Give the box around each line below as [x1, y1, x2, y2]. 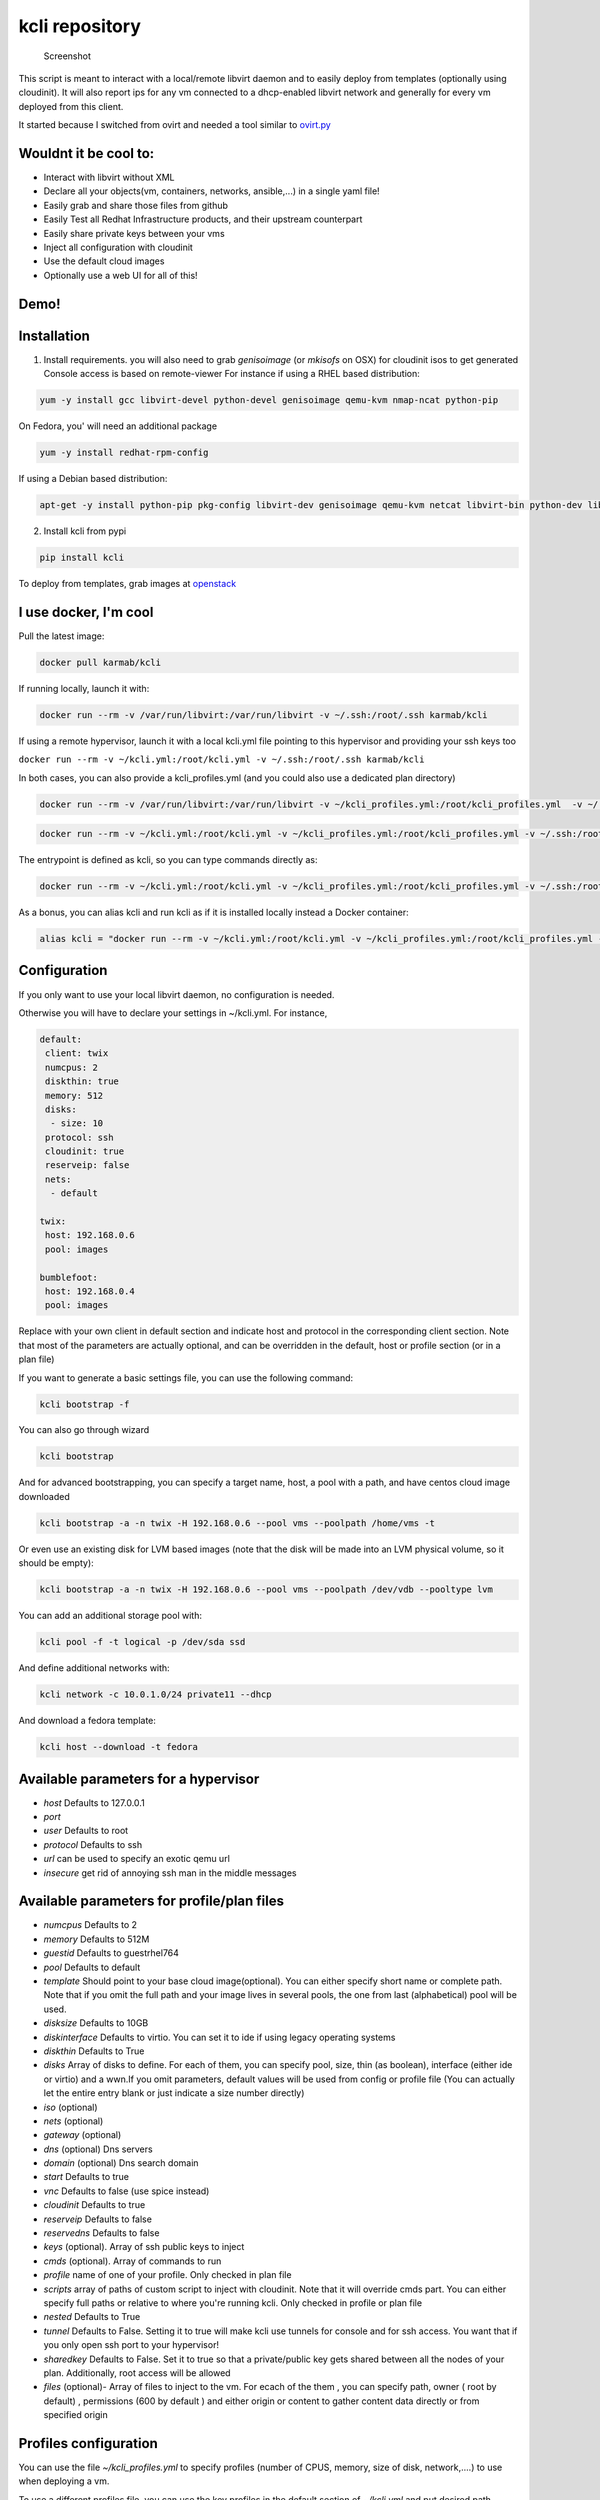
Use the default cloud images [43, 255, 165, 267]
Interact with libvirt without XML [43, 171, 175, 184]
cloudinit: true [45, 1146, 125, 1157]
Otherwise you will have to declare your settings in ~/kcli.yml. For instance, [18, 1006, 328, 1019]
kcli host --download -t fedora [39, 1741, 199, 1753]
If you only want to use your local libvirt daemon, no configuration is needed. [18, 988, 335, 1000]
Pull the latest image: [18, 630, 105, 642]
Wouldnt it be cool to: [18, 145, 155, 162]
